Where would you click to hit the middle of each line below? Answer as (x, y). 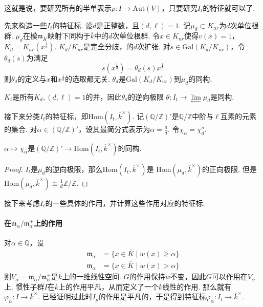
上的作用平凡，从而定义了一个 (109, 286)
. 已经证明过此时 (65, 296)
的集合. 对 (21, 129)
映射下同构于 (69, 36)
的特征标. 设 (73, 25)
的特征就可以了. (229, 8)
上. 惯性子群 (24, 286)
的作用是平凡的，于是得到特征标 (152, 296)
